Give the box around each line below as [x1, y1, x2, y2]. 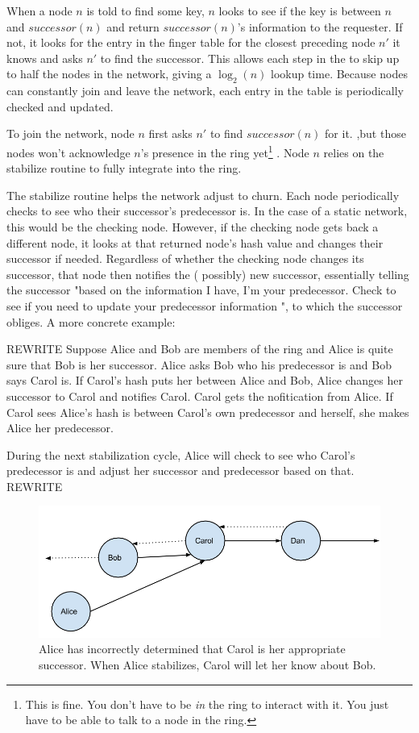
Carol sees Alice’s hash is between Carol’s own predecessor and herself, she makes [6, 403, 409, 420]
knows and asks [6, 49, 83, 66]
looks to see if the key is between [218, 2, 381, 19]
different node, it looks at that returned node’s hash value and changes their [6, 234, 384, 251]
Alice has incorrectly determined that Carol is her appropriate [39, 640, 346, 657]
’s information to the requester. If [237, 18, 403, 35]
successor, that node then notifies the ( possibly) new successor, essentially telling [6, 265, 409, 282]
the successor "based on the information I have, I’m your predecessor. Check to [6, 281, 396, 298]
